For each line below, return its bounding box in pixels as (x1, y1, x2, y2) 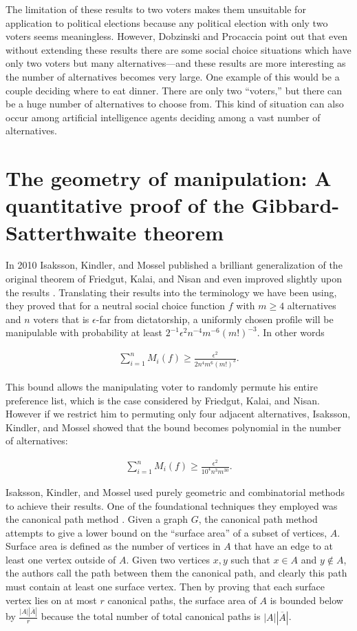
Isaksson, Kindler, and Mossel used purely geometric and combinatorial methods (6, 484, 345, 499)
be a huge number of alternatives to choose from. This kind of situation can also (6, 96, 344, 111)
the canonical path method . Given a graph (6, 512, 188, 526)
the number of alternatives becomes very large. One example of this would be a (6, 69, 340, 83)
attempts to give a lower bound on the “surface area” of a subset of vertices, (6, 525, 327, 539)
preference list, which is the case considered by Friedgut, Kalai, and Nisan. (6, 393, 320, 407)
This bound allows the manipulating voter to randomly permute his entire (6, 379, 318, 393)
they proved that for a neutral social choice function (6, 298, 226, 313)
